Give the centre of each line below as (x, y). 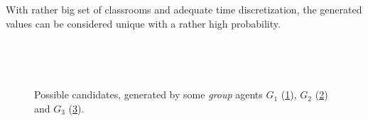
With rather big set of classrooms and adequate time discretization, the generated (184, 9)
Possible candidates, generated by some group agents (148, 94)
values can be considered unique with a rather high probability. (143, 23)
